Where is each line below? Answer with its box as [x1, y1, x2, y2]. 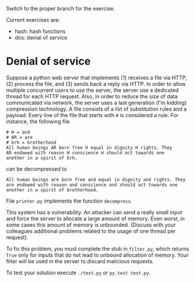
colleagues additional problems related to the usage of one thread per [6, 227, 176, 234]
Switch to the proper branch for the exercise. [6, 5, 115, 12]
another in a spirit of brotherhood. [6, 187, 99, 193]
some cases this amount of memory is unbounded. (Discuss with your [6, 221, 176, 228]
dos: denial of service [14, 34, 68, 41]
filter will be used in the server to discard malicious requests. [6, 257, 154, 264]
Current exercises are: [6, 16, 60, 23]
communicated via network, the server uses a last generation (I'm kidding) [6, 99, 187, 106]
